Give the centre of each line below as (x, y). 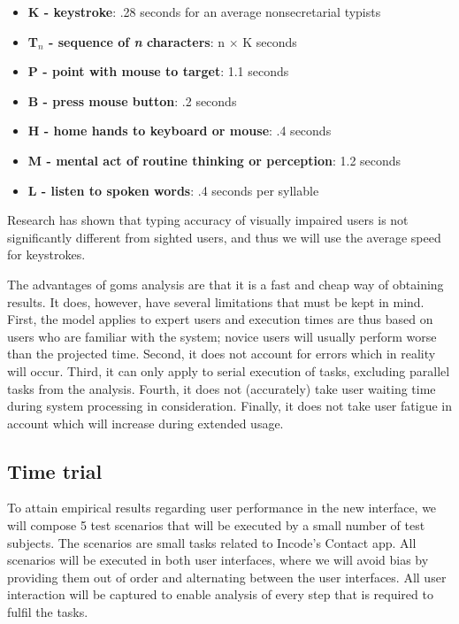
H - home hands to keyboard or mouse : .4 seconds (180, 131)
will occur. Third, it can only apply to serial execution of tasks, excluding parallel (229, 370)
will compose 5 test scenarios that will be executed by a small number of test (216, 525)
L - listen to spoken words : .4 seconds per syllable (173, 190)
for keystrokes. (46, 254)
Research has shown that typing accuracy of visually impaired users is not (208, 220)
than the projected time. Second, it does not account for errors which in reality (222, 354)
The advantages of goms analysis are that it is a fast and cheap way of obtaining (226, 284)
